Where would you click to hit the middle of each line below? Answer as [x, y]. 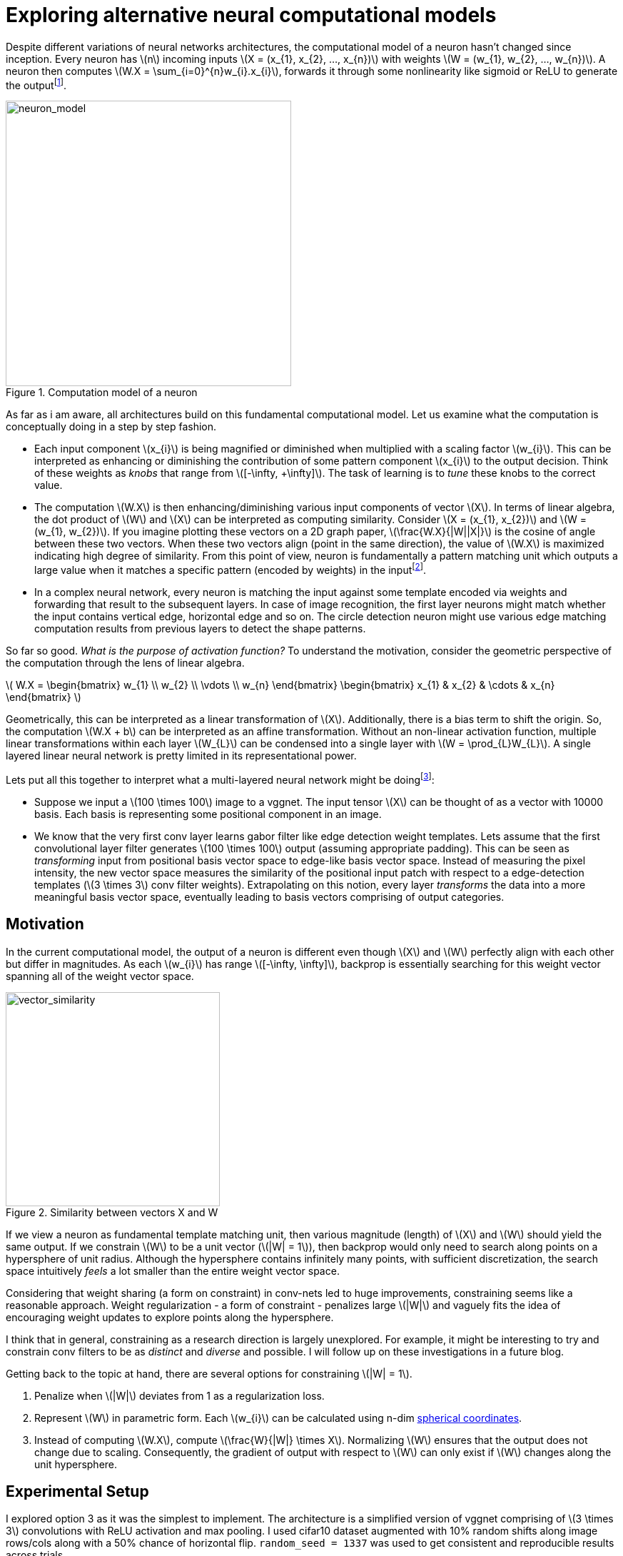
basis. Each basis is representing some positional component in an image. [208, 814]
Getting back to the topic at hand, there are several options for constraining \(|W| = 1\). [209, 1373]
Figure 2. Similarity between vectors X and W [112, 1212]
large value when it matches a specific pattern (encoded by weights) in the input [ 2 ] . [230, 569]
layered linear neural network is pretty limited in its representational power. [181, 756]
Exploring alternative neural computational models [251, 15]
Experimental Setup [77, 1491]
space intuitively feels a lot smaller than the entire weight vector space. [173, 1270]
